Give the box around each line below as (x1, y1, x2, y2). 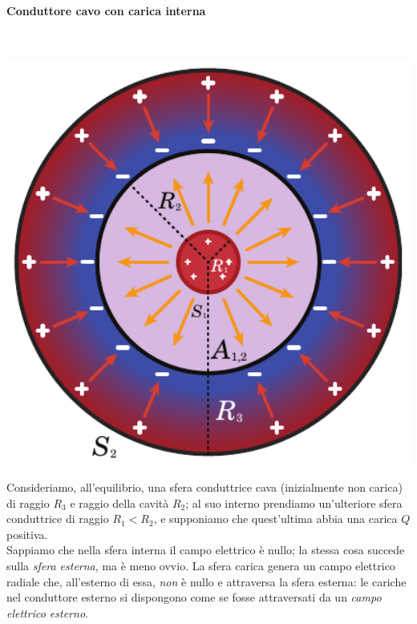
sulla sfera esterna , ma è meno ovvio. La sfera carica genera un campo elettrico (6, 557, 395, 573)
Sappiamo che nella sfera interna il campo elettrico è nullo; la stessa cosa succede (6, 541, 405, 558)
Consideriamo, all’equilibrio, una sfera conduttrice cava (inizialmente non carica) (6, 478, 403, 495)
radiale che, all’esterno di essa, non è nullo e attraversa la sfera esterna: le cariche (6, 573, 407, 590)
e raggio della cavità (70, 494, 169, 511)
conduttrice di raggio (6, 510, 109, 527)
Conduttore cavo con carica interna (6, 2, 206, 18)
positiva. (6, 525, 48, 542)
